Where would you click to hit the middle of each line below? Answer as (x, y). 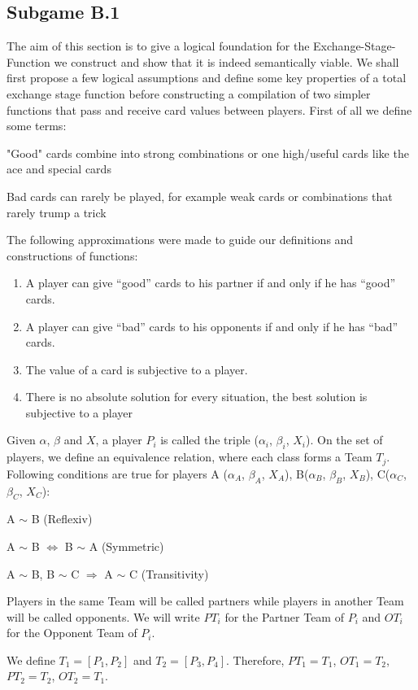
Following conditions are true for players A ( (117, 473)
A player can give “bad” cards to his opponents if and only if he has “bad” (212, 326)
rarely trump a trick (57, 212)
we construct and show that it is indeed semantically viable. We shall (226, 61)
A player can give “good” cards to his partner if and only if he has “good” (211, 283)
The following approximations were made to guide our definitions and (180, 240)
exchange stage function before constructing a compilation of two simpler (189, 93)
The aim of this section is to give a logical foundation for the (158, 46)
